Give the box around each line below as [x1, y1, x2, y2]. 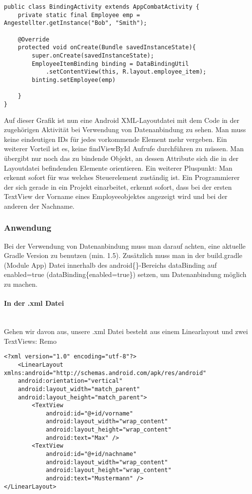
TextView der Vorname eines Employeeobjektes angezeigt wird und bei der [4, 191, 228, 201]
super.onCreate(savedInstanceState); [32, 52, 154, 59]
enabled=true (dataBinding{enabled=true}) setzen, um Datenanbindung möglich [4, 269, 247, 279]
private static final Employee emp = [18, 11, 140, 19]
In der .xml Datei [4, 298, 64, 308]
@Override [18, 36, 50, 43]
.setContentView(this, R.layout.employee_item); [45, 68, 207, 76]
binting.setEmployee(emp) [32, 76, 116, 83]
